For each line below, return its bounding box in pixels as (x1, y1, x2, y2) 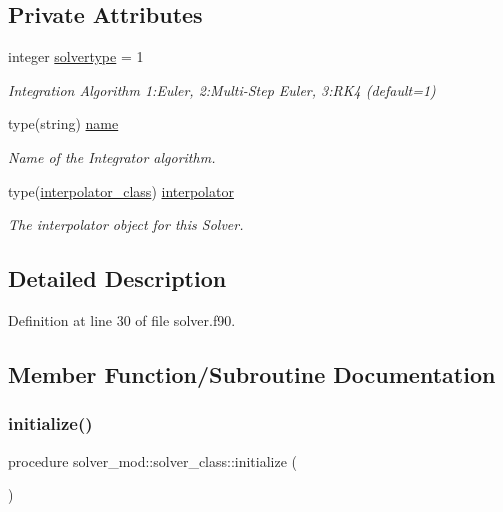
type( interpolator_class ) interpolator (8, 180, 234, 201)
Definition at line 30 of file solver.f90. (8, 309, 236, 330)
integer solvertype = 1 (8, 46, 144, 67)
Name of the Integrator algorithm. (8, 146, 216, 167)
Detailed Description (8, 263, 227, 294)
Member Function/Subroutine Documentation (8, 358, 496, 389)
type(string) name (8, 113, 119, 134)
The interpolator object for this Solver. (8, 214, 244, 235)
